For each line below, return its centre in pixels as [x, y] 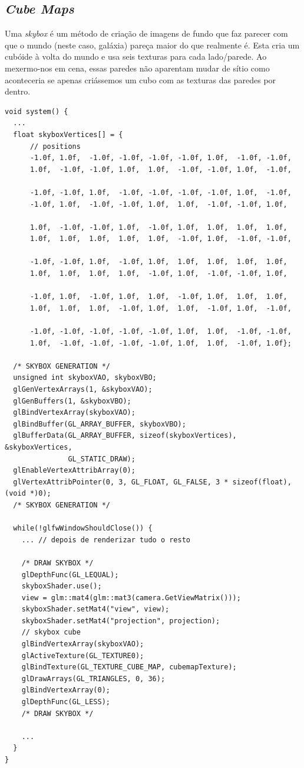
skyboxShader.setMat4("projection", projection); [121, 621]
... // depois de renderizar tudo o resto [106, 540]
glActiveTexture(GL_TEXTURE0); [83, 655]
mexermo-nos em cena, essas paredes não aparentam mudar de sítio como [137, 68]
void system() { [37, 111]
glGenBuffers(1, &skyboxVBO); [72, 401]
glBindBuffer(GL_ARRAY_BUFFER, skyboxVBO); [100, 424]
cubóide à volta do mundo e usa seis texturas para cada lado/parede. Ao [136, 56]
